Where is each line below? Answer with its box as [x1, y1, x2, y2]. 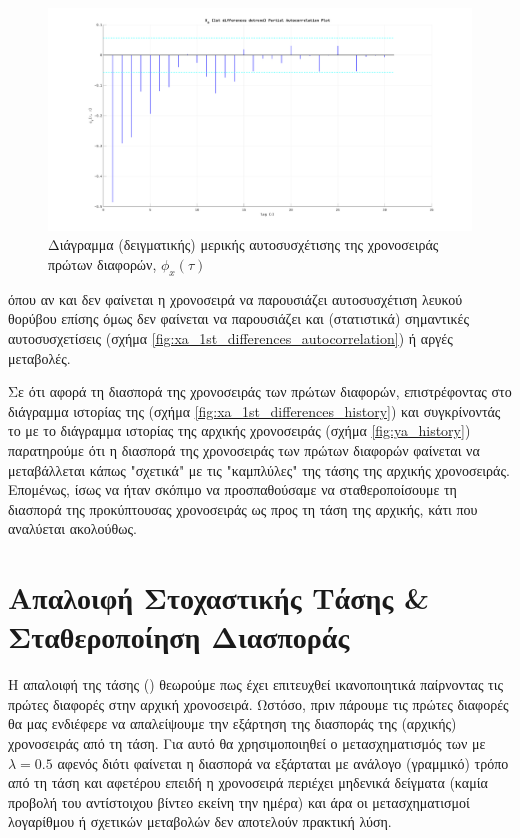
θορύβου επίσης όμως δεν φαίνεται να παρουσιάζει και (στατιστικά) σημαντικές [8, 308, 469, 329]
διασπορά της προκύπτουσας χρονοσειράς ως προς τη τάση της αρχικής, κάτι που [8, 498, 478, 519]
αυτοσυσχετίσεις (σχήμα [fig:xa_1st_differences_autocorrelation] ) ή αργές [8, 327, 453, 348]
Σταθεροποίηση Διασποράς [8, 616, 350, 657]
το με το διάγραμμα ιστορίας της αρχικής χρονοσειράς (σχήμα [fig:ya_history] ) [8, 420, 471, 441]
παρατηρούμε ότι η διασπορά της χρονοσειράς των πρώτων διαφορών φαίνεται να [8, 439, 480, 460]
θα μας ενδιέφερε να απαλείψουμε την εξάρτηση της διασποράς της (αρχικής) [8, 713, 457, 734]
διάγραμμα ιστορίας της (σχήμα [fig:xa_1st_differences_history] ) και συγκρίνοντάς [8, 400, 501, 421]
